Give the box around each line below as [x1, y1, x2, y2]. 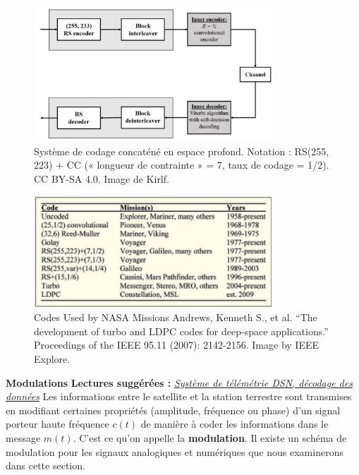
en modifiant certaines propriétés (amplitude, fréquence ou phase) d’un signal [6, 402, 341, 417]
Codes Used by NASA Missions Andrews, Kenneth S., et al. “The [34, 310, 317, 325]
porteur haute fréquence [6, 416, 109, 431]
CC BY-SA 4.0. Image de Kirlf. [34, 171, 169, 186]
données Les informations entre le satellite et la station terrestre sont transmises [6, 389, 352, 404]
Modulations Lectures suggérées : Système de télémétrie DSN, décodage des [6, 375, 353, 390]
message [6, 430, 41, 445]
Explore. [34, 351, 71, 366]
